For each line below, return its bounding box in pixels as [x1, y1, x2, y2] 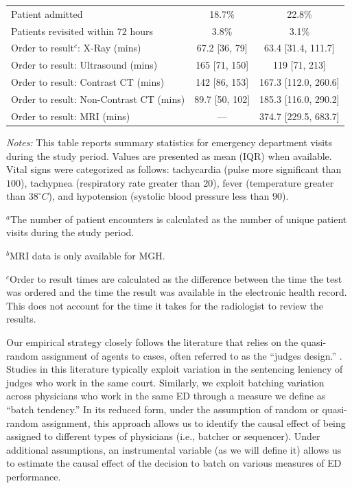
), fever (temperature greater [213, 175, 334, 189]
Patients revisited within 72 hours [11, 23, 154, 38]
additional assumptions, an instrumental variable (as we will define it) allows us [6, 442, 342, 456]
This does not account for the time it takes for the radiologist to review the [6, 298, 324, 312]
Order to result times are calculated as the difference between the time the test [10, 271, 342, 286]
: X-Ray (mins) [78, 40, 141, 55]
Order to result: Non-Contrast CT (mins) [11, 91, 185, 106]
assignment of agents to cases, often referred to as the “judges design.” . [41, 348, 342, 362]
